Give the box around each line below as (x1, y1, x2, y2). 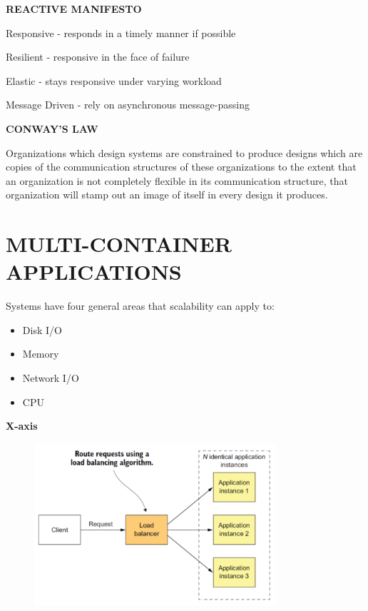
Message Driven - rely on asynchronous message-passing (6, 97, 250, 112)
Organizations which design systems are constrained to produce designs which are (6, 145, 363, 160)
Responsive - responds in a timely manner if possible (6, 25, 236, 40)
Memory (22, 346, 59, 361)
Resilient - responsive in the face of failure (6, 49, 190, 64)
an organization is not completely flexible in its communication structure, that (6, 173, 348, 188)
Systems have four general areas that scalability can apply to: (6, 298, 275, 313)
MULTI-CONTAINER (6, 229, 232, 258)
